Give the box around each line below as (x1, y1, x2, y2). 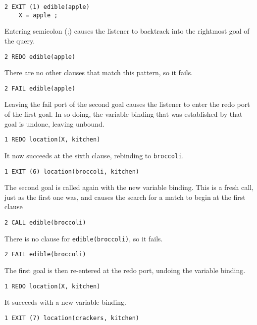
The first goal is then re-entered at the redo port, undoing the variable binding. (4, 265, 246, 275)
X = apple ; (18, 11, 58, 19)
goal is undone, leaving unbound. (4, 118, 104, 129)
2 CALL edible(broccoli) (4, 219, 86, 226)
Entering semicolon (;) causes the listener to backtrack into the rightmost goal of (4, 26, 250, 36)
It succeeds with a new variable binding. (4, 297, 126, 307)
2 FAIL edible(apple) (4, 85, 76, 92)
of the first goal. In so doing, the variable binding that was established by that (4, 109, 243, 119)
